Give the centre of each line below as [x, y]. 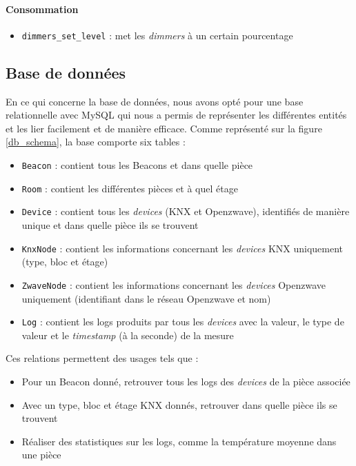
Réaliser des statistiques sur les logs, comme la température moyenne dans [179, 441]
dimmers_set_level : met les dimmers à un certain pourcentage [157, 35]
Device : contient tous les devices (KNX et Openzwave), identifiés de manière [186, 211]
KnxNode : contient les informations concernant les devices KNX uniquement [182, 248]
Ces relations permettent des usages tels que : [102, 358]
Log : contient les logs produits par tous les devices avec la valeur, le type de [183, 322]
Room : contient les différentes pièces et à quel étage [130, 188]
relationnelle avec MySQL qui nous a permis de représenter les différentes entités [176, 115]
